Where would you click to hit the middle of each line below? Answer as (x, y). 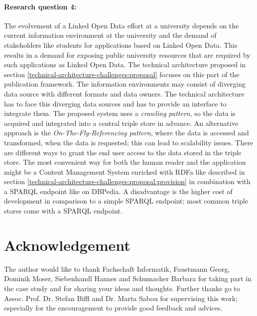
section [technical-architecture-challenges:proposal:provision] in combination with (127, 181)
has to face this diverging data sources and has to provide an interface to (115, 103)
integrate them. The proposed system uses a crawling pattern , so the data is (120, 113)
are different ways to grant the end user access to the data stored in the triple (123, 152)
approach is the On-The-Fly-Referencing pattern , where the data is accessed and (127, 133)
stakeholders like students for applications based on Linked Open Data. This (121, 45)
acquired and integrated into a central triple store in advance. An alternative (121, 123)
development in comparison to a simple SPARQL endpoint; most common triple (126, 201)
